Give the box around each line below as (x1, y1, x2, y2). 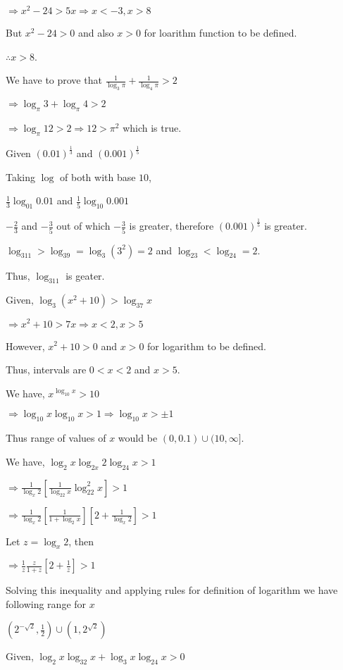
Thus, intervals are (6, 362, 87, 377)
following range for (6, 596, 87, 611)
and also (77, 25, 114, 40)
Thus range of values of (6, 430, 106, 445)
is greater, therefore (129, 218, 214, 233)
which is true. (123, 120, 182, 135)
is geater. (66, 268, 105, 283)
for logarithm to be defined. (147, 338, 266, 353)
